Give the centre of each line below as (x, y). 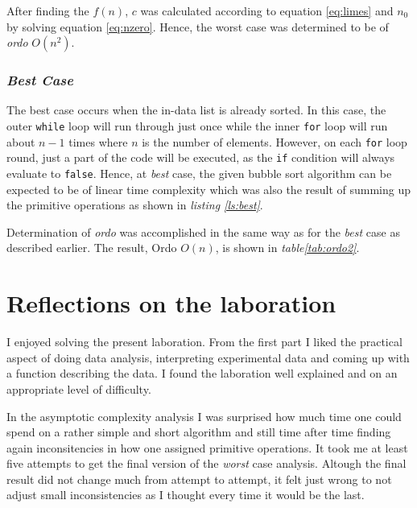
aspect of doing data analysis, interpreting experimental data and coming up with (208, 357)
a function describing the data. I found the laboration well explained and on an (202, 373)
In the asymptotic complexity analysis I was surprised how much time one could (204, 416)
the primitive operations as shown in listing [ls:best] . (135, 205)
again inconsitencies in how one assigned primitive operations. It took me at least (207, 447)
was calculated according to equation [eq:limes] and (267, 10)
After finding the (48, 10)
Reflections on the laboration (171, 303)
